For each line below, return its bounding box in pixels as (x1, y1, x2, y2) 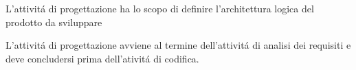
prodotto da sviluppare (5, 14, 102, 29)
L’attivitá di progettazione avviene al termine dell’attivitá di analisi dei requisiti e (5, 38, 351, 52)
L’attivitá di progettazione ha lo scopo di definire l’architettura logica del (5, 1, 314, 15)
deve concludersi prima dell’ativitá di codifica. (5, 51, 199, 65)
